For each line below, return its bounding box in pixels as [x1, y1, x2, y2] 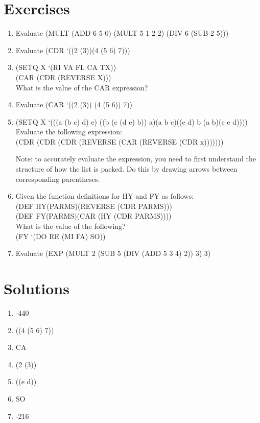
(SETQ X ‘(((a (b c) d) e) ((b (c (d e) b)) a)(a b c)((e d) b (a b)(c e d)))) [15, 116, 248, 127]
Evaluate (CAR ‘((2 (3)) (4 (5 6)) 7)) [15, 99, 133, 110]
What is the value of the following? [15, 221, 126, 231]
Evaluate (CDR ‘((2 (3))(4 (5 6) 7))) [15, 44, 130, 55]
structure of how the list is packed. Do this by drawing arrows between [15, 163, 238, 174]
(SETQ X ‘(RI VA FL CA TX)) [15, 62, 116, 73]
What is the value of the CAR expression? [15, 82, 148, 92]
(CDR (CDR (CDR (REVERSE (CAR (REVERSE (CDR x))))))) [15, 136, 224, 147]
